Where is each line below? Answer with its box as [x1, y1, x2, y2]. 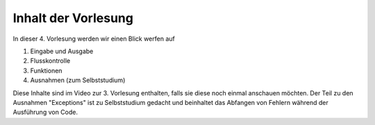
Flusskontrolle [30, 57, 71, 65]
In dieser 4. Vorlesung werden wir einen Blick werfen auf [12, 35, 175, 43]
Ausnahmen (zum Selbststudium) [30, 76, 126, 84]
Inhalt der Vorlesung [12, 10, 133, 26]
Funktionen [30, 66, 62, 75]
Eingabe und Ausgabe [30, 47, 94, 55]
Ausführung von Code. [12, 108, 78, 117]
